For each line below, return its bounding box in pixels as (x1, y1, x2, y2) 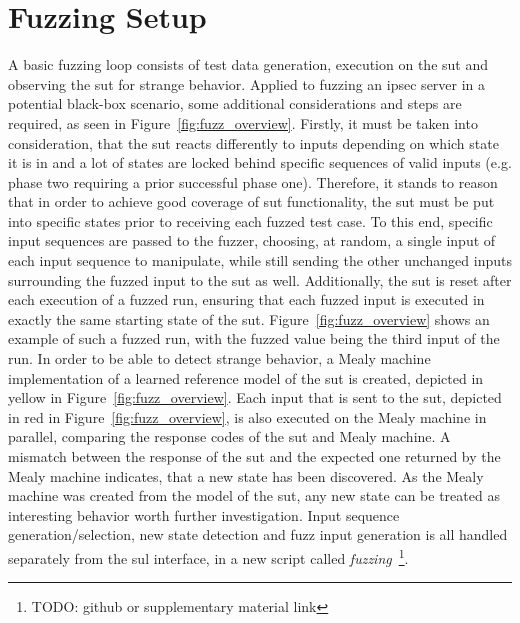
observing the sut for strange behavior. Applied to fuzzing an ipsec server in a (8, 73, 486, 94)
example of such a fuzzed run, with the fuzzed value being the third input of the (8, 328, 500, 349)
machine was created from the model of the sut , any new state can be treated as (8, 485, 500, 506)
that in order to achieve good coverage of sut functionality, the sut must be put (8, 191, 495, 212)
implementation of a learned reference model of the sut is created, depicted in (8, 367, 484, 388)
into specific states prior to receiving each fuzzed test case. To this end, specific (8, 210, 493, 231)
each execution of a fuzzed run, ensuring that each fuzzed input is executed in (8, 289, 485, 310)
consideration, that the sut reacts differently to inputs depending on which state (8, 132, 499, 153)
